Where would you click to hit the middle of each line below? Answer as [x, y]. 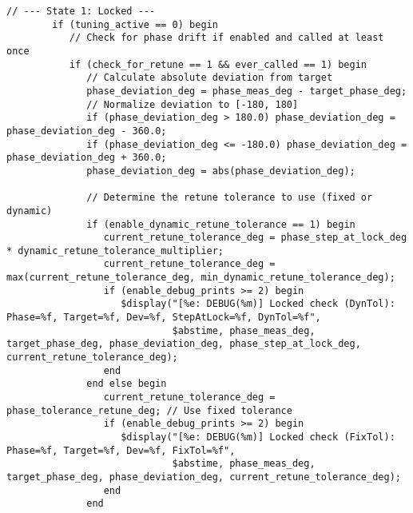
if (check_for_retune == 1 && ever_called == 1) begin [218, 64]
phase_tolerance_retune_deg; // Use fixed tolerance [149, 410]
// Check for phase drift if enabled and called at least [226, 38]
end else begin [127, 384]
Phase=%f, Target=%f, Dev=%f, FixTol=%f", [121, 450]
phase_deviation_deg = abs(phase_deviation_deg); [221, 171]
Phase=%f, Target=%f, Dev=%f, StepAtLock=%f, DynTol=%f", [164, 318]
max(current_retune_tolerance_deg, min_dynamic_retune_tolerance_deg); [201, 278]
